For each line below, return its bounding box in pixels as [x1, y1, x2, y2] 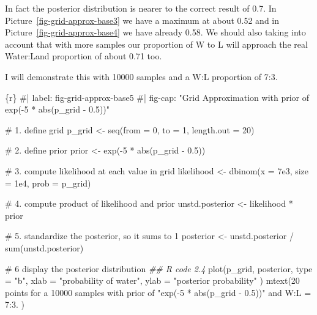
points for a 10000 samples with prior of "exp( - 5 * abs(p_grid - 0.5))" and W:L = [5, 286, 311, 298]
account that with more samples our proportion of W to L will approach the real [5, 37, 308, 50]
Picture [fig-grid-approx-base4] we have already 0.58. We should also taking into [5, 26, 306, 39]
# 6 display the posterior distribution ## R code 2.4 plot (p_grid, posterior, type [5, 262, 313, 275]
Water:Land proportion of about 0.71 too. [5, 50, 162, 62]
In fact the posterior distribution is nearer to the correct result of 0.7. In [5, 2, 277, 14]
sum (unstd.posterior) [5, 241, 84, 254]
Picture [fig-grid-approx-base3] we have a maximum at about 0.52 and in [5, 13, 280, 26]
